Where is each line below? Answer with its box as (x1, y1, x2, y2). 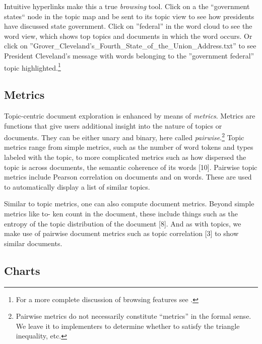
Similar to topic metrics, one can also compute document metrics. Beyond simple (4, 198, 254, 209)
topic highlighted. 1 (4, 61, 61, 73)
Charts (4, 262, 40, 278)
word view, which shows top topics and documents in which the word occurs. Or (4, 30, 252, 41)
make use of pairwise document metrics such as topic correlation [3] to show (4, 228, 239, 239)
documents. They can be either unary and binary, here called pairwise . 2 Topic (4, 131, 244, 142)
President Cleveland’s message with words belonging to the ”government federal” (4, 50, 254, 61)
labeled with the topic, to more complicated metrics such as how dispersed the (4, 152, 246, 162)
